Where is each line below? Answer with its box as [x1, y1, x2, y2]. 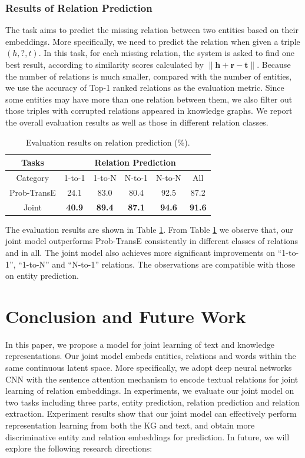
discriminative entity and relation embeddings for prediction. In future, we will [5, 430, 290, 443]
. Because [257, 58, 291, 70]
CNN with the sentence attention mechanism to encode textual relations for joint [5, 373, 299, 385]
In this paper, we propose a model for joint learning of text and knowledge [5, 338, 274, 350]
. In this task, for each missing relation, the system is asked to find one [38, 47, 294, 59]
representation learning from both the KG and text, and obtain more [5, 419, 255, 431]
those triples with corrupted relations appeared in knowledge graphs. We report [5, 104, 293, 117]
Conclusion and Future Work [5, 304, 246, 328]
